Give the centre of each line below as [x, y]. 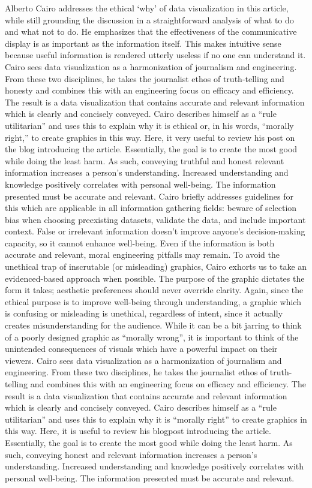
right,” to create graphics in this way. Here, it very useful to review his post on [150, 137]
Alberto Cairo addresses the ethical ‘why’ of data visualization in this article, [147, 8]
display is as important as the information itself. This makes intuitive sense [143, 43]
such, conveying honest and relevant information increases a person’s [131, 454]
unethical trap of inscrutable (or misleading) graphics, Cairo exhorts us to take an [156, 266]
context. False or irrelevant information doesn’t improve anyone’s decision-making [155, 231]
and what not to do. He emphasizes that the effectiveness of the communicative [151, 31]
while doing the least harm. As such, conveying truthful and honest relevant [145, 160]
